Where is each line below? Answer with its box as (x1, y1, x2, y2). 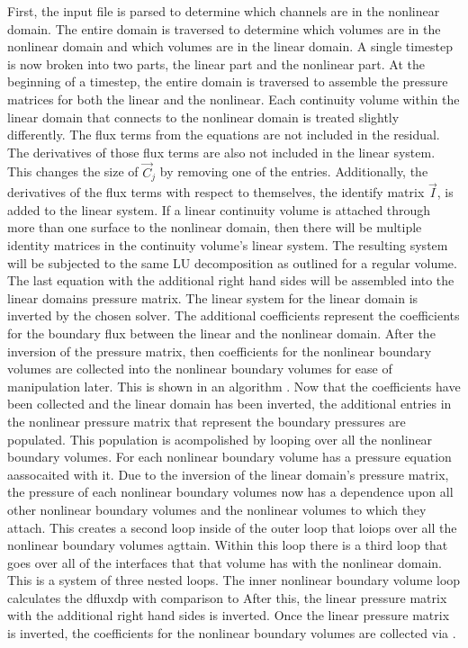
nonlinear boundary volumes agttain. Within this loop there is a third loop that (7, 535, 448, 554)
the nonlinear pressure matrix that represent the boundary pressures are (7, 411, 406, 430)
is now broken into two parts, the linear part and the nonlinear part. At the (7, 54, 425, 73)
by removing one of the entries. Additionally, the (159, 162, 428, 181)
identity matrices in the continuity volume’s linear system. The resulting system (7, 236, 448, 255)
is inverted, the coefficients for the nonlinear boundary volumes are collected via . (7, 624, 456, 643)
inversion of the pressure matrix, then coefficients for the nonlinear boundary (7, 341, 432, 360)
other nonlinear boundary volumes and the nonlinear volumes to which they (7, 499, 427, 518)
